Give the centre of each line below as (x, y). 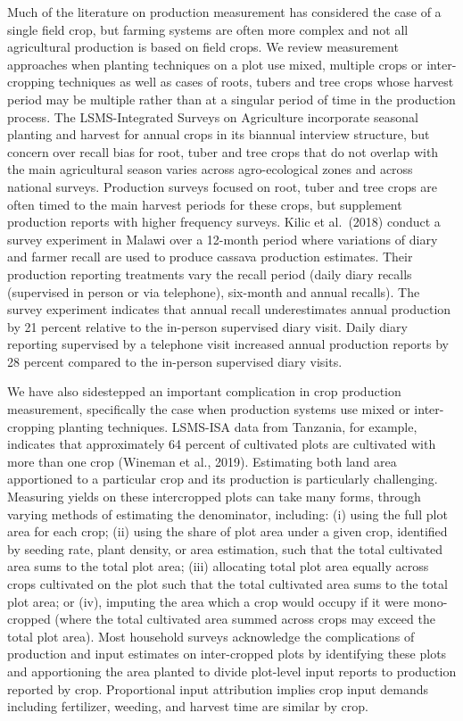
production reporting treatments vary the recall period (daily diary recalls (210, 273)
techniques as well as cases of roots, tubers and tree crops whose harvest (256, 82)
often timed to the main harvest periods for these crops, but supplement (205, 204)
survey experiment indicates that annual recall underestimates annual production (229, 309)
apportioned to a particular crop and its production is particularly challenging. (223, 479)
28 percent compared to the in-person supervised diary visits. (175, 361)
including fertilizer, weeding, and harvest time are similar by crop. (188, 706)
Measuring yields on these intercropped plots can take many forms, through (214, 497)
